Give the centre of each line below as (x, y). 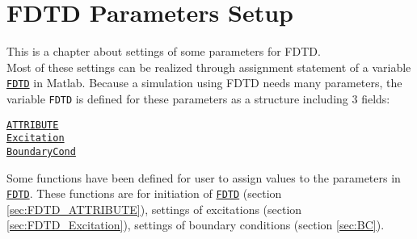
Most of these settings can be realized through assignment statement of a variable (209, 67)
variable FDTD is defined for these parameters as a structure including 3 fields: (198, 98)
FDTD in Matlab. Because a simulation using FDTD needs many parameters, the (204, 83)
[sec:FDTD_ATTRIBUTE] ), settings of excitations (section (154, 209)
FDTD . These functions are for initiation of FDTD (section (144, 193)
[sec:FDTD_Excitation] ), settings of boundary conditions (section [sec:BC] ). (196, 225)
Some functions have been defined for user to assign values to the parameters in (204, 177)
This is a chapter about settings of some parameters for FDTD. (164, 51)
